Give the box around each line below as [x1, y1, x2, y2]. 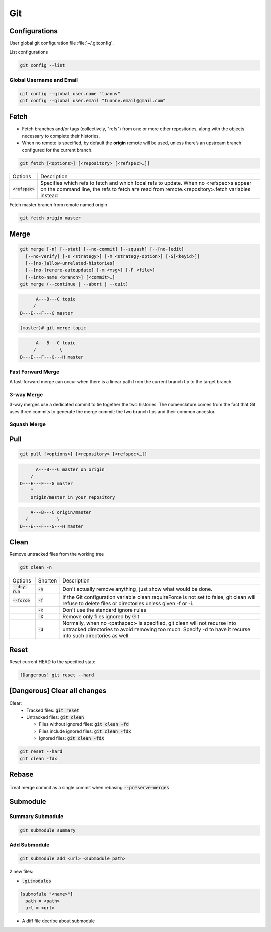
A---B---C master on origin [36, 466, 105, 472]
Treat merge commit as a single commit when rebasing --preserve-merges [9, 784, 169, 790]
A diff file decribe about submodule [22, 918, 95, 924]
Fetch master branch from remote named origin [9, 201, 107, 208]
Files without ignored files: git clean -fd [39, 721, 129, 727]
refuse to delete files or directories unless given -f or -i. [62, 600, 194, 607]
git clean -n [20, 565, 52, 570]
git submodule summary [20, 828, 76, 833]
